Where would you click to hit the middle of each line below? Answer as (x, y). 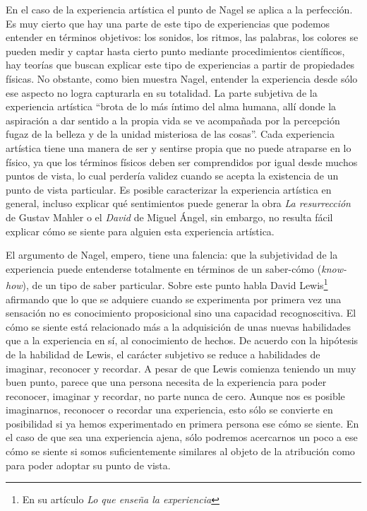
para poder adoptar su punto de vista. (88, 465)
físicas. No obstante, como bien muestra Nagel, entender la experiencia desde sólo (182, 78)
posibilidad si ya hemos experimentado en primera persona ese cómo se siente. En (182, 423)
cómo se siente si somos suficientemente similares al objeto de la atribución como (180, 451)
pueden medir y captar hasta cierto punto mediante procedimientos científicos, (175, 51)
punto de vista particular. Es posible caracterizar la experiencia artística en (169, 189)
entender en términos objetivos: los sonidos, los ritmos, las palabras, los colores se (182, 37)
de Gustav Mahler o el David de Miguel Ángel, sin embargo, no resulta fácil (169, 217)
